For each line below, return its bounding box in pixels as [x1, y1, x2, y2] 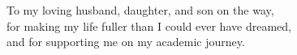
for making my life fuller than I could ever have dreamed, [6, 17, 291, 34]
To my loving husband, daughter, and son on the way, [6, 2, 274, 18]
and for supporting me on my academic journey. [6, 33, 245, 50]
